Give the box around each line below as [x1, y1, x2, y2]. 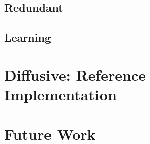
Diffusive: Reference [4, 64, 146, 85]
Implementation [4, 84, 117, 104]
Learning [4, 29, 51, 45]
